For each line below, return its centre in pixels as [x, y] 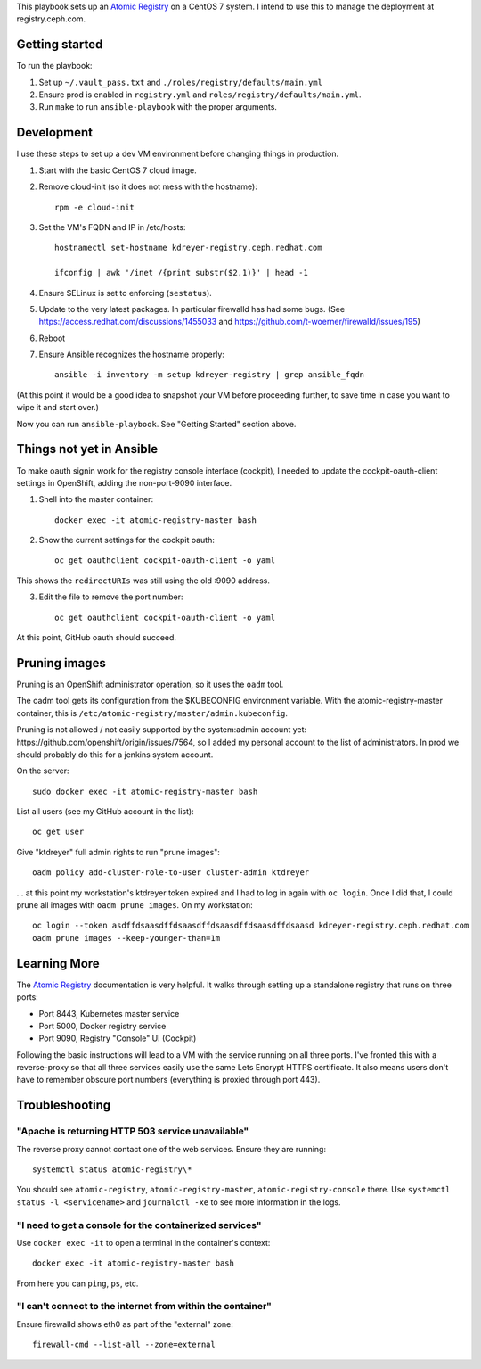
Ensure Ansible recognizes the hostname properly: [131, 355]
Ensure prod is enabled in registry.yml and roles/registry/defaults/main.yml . [200, 95]
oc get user [58, 832]
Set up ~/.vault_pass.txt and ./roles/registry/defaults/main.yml [180, 82]
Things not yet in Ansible [87, 449]
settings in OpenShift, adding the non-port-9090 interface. [124, 482]
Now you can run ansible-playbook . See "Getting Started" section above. [156, 424]
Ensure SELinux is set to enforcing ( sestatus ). [126, 293]
